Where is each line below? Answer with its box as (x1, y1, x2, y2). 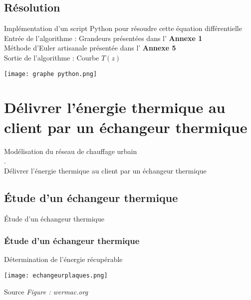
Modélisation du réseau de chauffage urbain (4, 145, 137, 156)
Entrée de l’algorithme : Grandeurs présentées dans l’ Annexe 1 (4, 32, 203, 43)
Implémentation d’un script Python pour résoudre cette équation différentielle (4, 23, 242, 33)
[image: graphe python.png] (4, 70, 97, 77)
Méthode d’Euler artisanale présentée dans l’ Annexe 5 (4, 42, 176, 53)
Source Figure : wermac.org (4, 286, 88, 296)
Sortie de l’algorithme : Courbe (4, 52, 99, 62)
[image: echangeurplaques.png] (4, 271, 108, 279)
